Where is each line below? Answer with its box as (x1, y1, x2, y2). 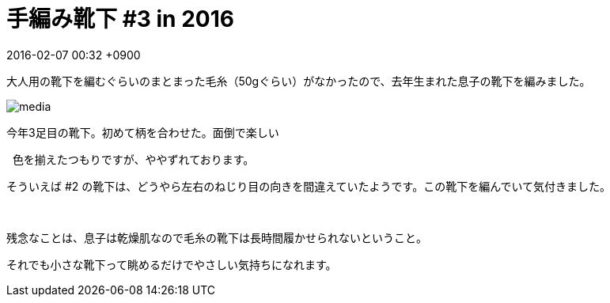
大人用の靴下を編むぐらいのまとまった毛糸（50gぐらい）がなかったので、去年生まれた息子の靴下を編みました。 (6, 74, 591, 88)
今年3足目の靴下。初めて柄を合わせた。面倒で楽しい (6, 125, 279, 139)
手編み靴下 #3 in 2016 (6, 6, 234, 32)
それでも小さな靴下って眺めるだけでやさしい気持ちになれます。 (6, 257, 337, 271)
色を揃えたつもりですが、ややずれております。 (12, 152, 255, 166)
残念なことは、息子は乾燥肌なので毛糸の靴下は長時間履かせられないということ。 (6, 230, 427, 244)
